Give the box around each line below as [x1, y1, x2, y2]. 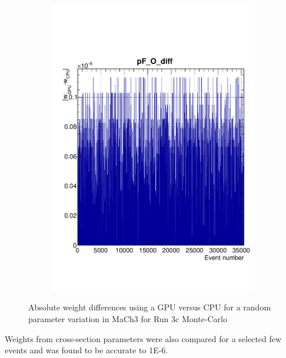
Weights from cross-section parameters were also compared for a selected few [5, 332, 282, 344]
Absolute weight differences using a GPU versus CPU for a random [28, 301, 271, 313]
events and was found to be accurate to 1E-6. [5, 344, 168, 356]
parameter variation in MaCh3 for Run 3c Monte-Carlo [28, 312, 227, 324]
